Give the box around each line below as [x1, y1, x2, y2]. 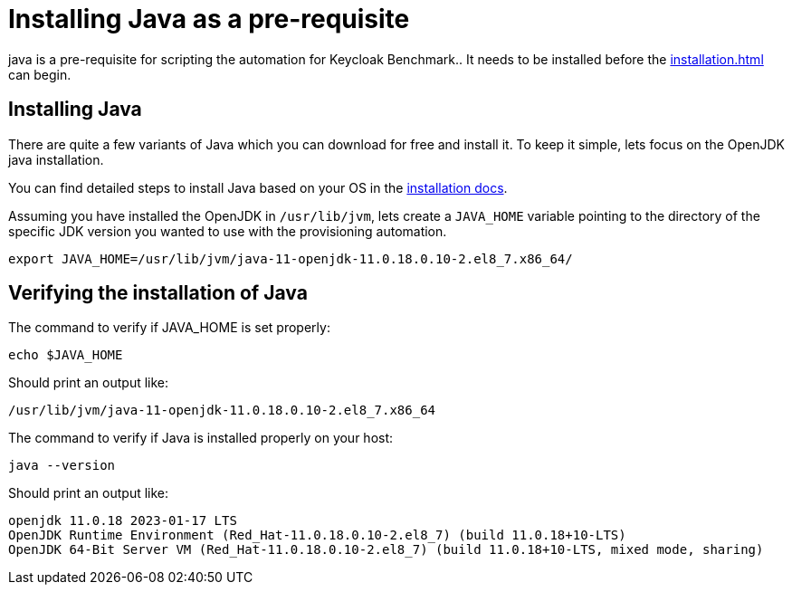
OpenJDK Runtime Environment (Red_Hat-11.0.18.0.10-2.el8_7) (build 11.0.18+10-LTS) [8, 528, 626, 543]
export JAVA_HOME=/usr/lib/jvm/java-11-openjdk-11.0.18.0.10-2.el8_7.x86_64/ [8, 251, 573, 266]
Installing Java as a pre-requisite [8, 4, 410, 34]
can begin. [8, 66, 72, 82]
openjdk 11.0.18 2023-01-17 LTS [8, 513, 237, 529]
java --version [8, 458, 116, 473]
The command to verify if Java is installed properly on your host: [8, 430, 394, 446]
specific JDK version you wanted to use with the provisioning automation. [8, 223, 447, 239]
